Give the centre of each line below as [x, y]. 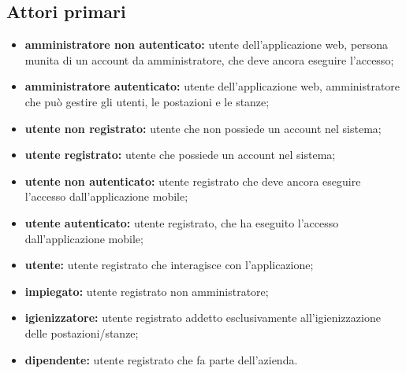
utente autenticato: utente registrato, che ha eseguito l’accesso [182, 222]
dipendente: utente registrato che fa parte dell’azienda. [161, 359]
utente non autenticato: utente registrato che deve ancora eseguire [193, 181]
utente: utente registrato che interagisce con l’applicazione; [169, 265]
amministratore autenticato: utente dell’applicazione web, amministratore [212, 86]
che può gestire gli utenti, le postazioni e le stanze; [147, 101]
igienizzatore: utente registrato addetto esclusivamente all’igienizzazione [203, 318]
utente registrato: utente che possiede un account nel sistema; [180, 155]
